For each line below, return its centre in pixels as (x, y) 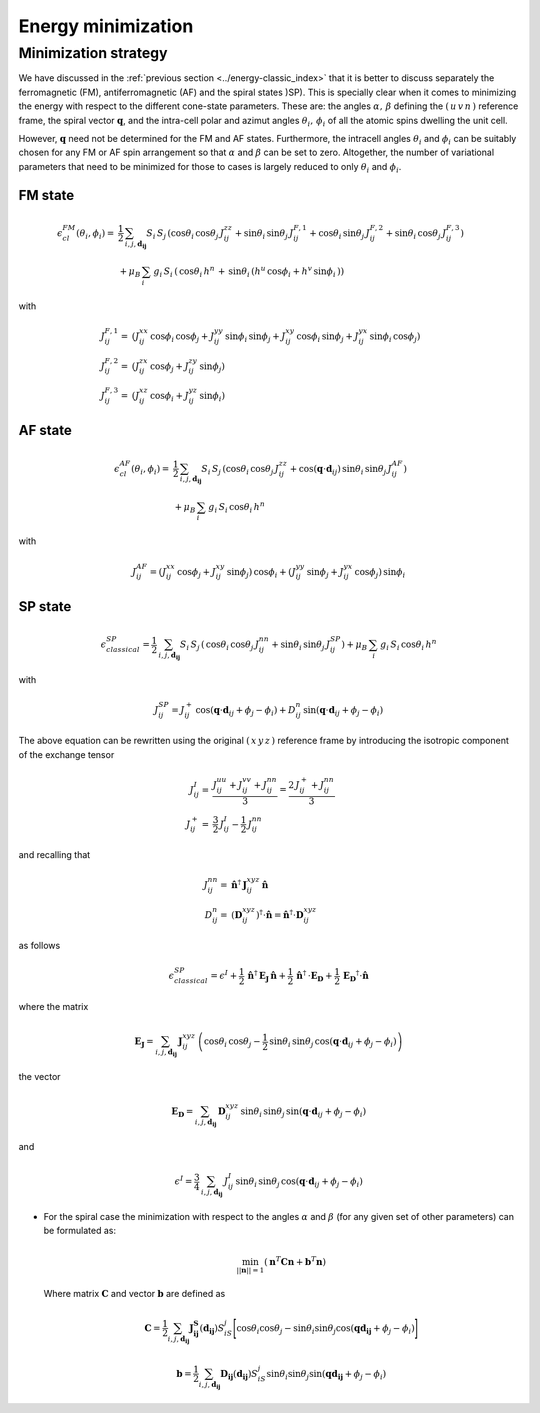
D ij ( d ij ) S (239, 1375)
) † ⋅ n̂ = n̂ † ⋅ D (279, 913)
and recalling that (54, 855)
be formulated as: (80, 1231)
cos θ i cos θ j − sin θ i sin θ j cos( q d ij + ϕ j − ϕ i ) (325, 1329)
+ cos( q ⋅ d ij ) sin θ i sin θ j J (340, 470)
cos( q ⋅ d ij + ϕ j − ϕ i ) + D (245, 711)
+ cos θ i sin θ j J (339, 234)
